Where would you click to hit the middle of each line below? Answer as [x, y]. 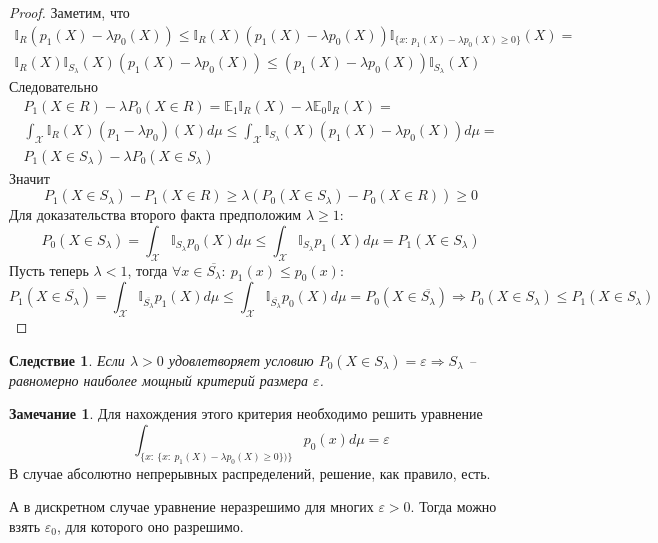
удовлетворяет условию [241, 359]
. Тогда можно [453, 506]
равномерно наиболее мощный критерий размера [159, 379]
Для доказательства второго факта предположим [155, 214]
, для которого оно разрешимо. [150, 525]
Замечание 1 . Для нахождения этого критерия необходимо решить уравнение [246, 413]
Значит [29, 177]
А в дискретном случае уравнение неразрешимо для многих [191, 506]
